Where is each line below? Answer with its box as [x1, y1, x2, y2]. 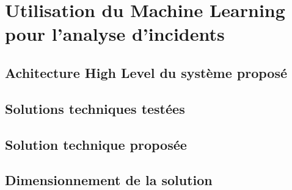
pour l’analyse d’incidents [5, 21, 225, 46]
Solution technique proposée [5, 135, 187, 153]
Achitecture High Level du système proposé [5, 63, 288, 82]
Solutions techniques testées [5, 99, 185, 118]
